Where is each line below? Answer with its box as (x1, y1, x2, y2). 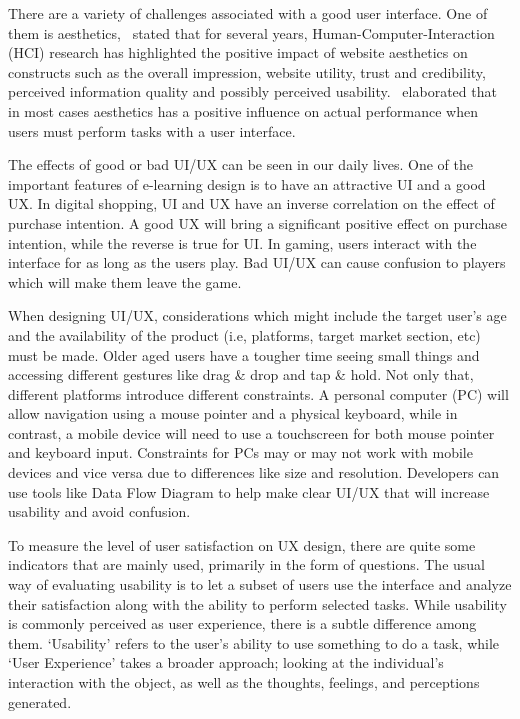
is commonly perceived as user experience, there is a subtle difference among (8, 613, 477, 634)
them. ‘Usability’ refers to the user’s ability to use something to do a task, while (8, 632, 500, 653)
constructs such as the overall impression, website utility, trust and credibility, (8, 61, 486, 82)
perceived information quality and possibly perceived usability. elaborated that (8, 81, 497, 102)
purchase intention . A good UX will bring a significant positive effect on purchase (8, 212, 507, 233)
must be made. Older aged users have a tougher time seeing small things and (8, 344, 480, 365)
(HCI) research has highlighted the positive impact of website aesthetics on (8, 42, 468, 63)
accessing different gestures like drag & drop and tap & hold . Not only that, (8, 364, 474, 385)
